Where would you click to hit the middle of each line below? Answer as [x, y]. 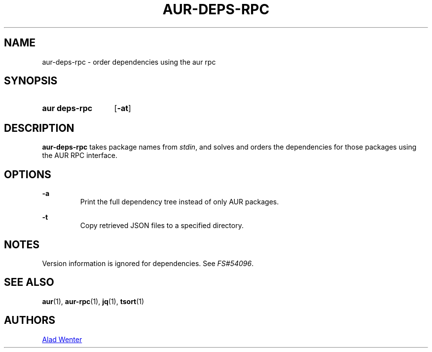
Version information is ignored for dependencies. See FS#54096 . [148, 263]
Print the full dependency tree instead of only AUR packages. [180, 202]
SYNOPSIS [31, 81]
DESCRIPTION [39, 128]
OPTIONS [28, 174]
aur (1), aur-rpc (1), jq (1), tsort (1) [93, 301]
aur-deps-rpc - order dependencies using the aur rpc [129, 62]
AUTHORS [30, 320]
